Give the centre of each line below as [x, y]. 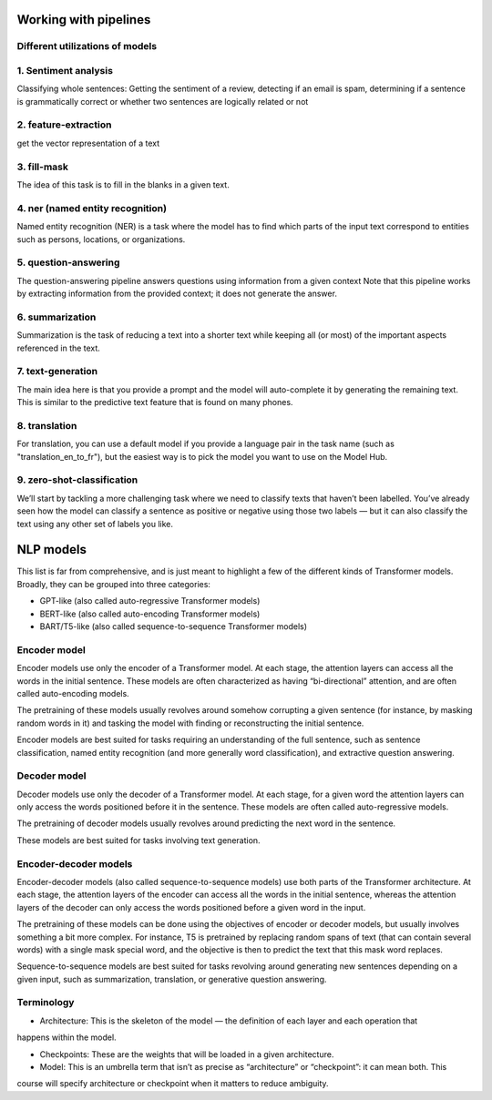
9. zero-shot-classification [77, 480]
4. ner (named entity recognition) [92, 208]
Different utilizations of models [87, 46]
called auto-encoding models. [73, 693]
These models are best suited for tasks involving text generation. [138, 840]
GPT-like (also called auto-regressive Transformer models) [150, 601]
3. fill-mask [42, 167]
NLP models [51, 550]
